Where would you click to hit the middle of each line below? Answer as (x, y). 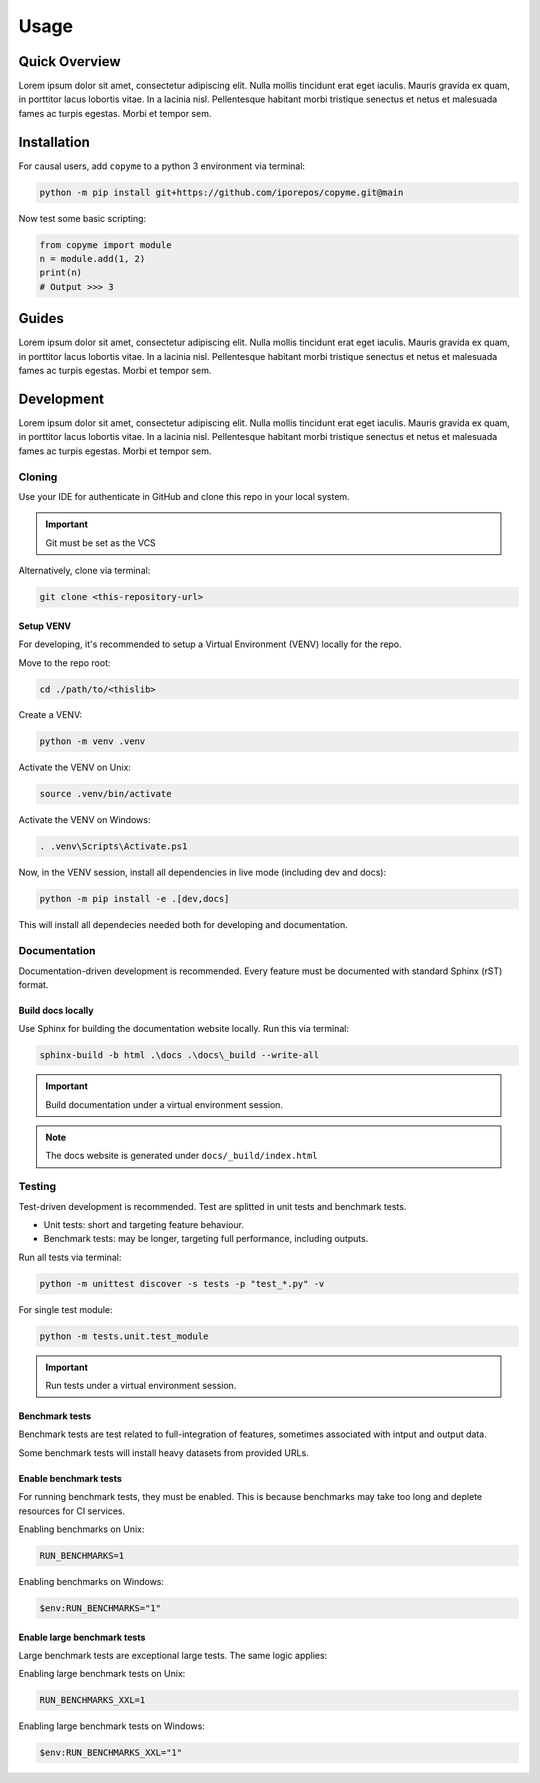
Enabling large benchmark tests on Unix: (102, 1674)
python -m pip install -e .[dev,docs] (134, 899)
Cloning (38, 477)
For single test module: (66, 1309)
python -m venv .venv (92, 741)
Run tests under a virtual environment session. (141, 1386)
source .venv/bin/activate (105, 794)
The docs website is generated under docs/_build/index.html (182, 1156)
